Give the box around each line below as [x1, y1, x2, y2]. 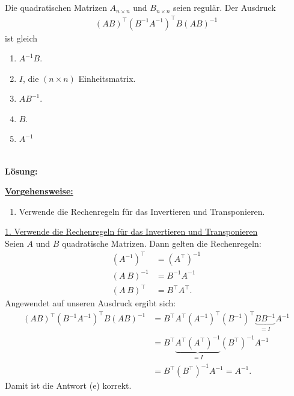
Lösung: [5, 164, 38, 177]
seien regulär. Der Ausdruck [173, 1, 276, 14]
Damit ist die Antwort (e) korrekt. [5, 379, 132, 392]
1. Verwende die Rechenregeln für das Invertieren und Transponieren [5, 225, 258, 238]
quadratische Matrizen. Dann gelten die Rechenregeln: [62, 237, 262, 250]
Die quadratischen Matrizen [5, 1, 107, 14]
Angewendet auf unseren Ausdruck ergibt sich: [5, 297, 176, 309]
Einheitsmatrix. [78, 72, 136, 84]
